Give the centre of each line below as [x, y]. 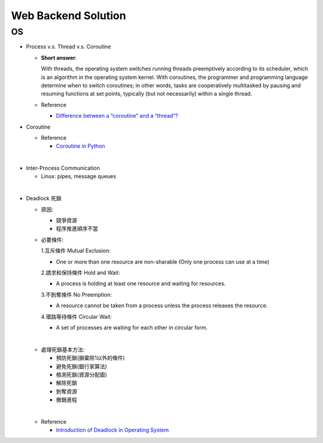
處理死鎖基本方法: [63, 349]
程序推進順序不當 [77, 229]
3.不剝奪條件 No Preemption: [76, 294]
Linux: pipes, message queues [79, 176]
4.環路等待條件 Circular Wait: [76, 316]
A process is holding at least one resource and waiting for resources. [141, 283]
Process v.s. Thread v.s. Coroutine [68, 47]
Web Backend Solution [68, 16]
